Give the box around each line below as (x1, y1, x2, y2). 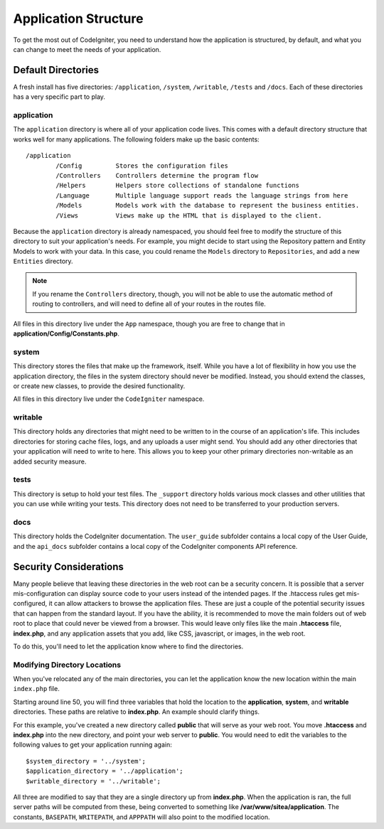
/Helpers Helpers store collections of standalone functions (55, 181, 300, 190)
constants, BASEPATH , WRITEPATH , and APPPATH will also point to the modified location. (13, 813, 270, 821)
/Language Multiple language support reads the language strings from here (55, 191, 348, 199)
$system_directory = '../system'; (26, 757, 146, 765)
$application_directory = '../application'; (26, 767, 184, 775)
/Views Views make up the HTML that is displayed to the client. (55, 211, 322, 220)
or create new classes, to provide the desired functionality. (13, 381, 186, 390)
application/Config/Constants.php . (13, 329, 120, 338)
